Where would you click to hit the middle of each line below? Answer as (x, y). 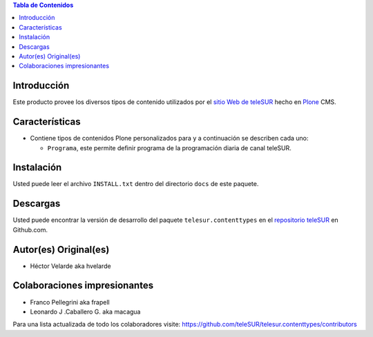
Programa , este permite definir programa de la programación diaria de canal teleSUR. (169, 147)
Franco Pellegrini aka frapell (70, 302)
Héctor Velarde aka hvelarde (70, 266)
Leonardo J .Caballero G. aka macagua (85, 312)
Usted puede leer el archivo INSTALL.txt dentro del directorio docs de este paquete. (136, 184)
